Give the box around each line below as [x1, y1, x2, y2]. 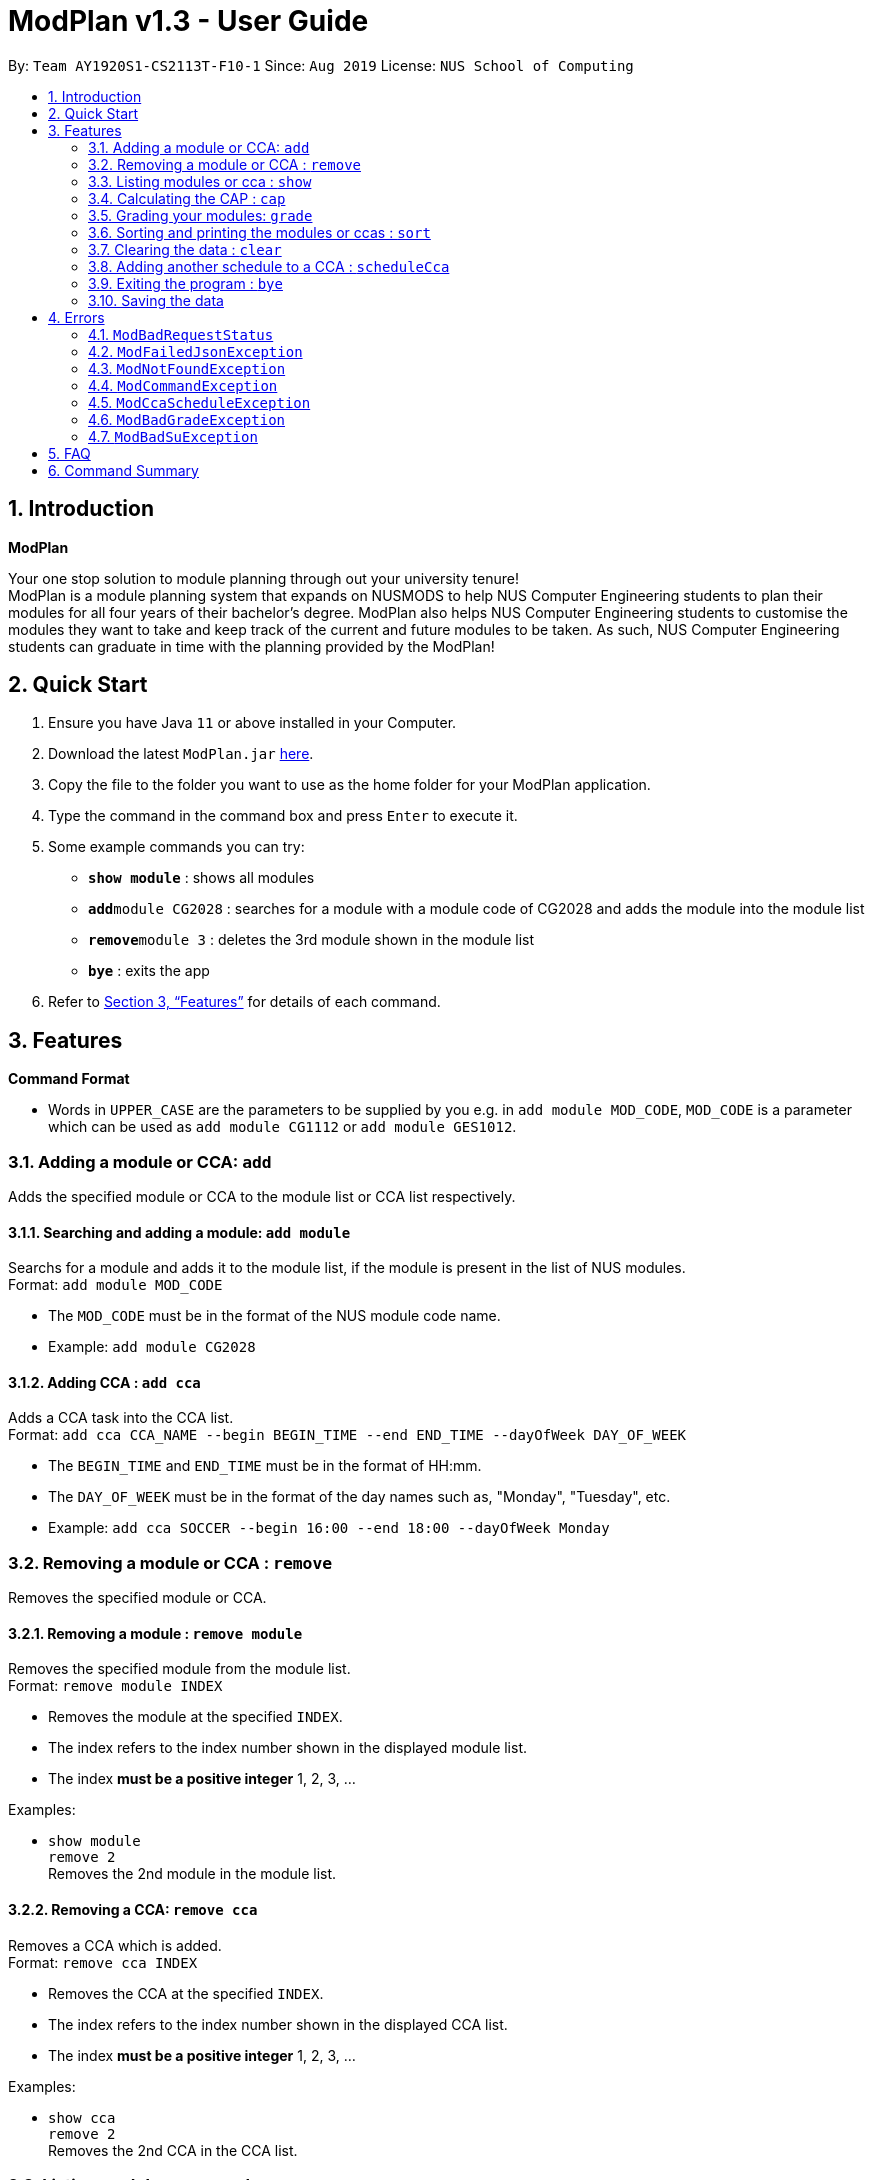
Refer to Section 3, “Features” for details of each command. [48, 993, 441, 1011]
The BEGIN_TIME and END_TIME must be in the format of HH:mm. [48, 1457, 482, 1475]
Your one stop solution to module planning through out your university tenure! [8, 569, 519, 587]
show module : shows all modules [88, 869, 315, 887]
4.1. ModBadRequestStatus [88, 325, 274, 343]
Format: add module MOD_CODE [8, 1276, 223, 1294]
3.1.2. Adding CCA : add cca [8, 1373, 201, 1391]
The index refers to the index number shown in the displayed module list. [48, 1739, 528, 1757]
